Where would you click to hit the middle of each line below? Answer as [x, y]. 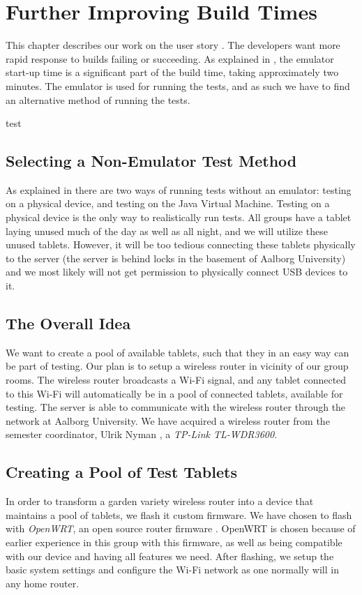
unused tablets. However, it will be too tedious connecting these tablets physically [181, 244]
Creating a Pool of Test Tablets [121, 472]
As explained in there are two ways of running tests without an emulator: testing [179, 189]
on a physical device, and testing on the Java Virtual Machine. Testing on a [168, 203]
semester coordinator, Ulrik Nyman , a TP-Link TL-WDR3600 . [142, 434]
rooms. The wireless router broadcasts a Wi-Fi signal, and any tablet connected [176, 380]
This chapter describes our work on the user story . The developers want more [173, 45]
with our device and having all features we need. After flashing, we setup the [170, 556]
